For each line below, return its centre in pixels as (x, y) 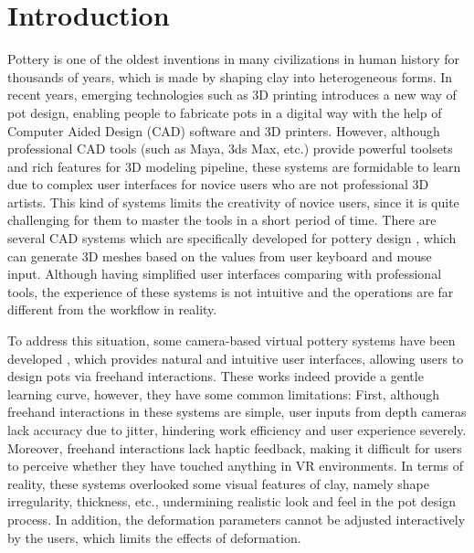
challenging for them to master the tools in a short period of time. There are (222, 220)
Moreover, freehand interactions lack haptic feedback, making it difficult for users (235, 447)
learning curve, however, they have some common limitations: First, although (224, 393)
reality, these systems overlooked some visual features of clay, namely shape (218, 483)
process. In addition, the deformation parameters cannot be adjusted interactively (237, 519)
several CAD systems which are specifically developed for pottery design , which (232, 238)
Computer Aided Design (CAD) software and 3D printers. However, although (224, 130)
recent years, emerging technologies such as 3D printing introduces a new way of (232, 95)
